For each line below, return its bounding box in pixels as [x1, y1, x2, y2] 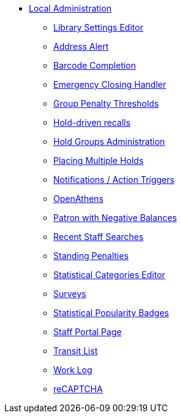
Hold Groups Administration [53, 136, 165, 147]
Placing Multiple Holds [53, 155, 144, 166]
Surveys [53, 288, 86, 299]
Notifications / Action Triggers [53, 174, 175, 185]
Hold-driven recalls [53, 117, 131, 128]
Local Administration [29, 3, 112, 14]
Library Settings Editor [53, 22, 143, 33]
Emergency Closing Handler [53, 79, 166, 90]
